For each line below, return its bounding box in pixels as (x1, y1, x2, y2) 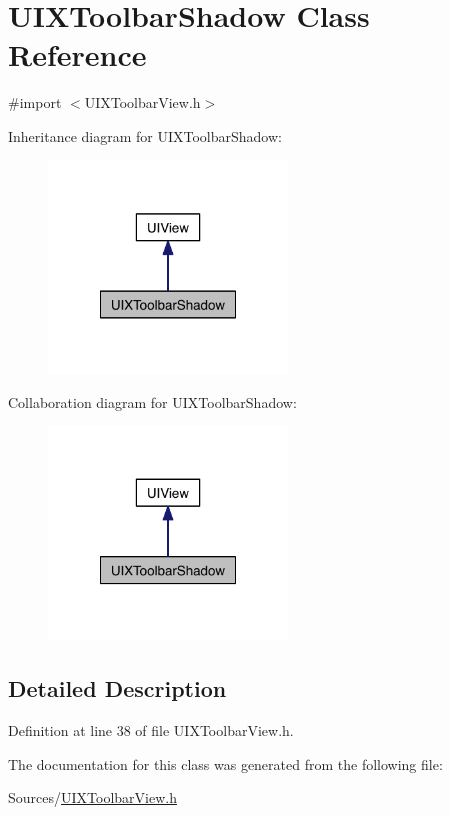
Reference (8, 34, 147, 75)
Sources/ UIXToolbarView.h (8, 787, 177, 808)
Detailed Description (8, 673, 227, 704)
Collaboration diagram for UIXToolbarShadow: (8, 391, 297, 412)
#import (8, 92, 62, 113)
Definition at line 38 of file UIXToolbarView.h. (8, 719, 294, 740)
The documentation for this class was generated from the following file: (8, 753, 443, 774)
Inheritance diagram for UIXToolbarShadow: (8, 125, 282, 146)
